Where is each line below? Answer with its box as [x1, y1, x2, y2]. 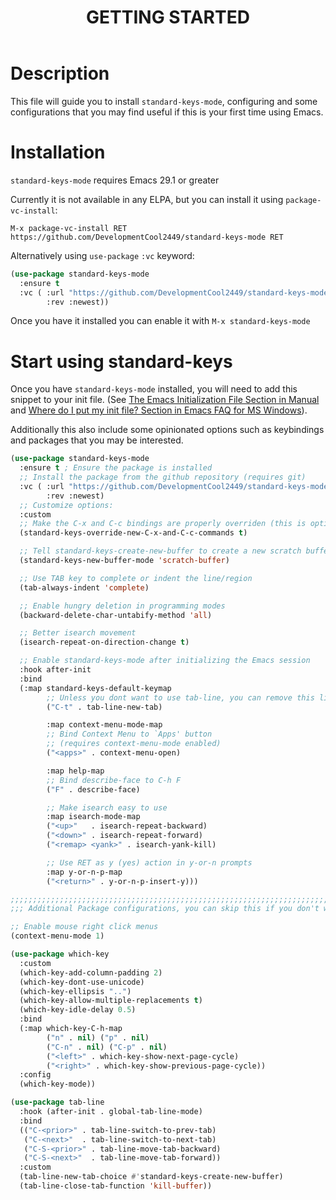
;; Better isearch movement [19, 628, 137, 638]
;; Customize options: [19, 500, 114, 510]
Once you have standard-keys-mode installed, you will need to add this [10, 383, 298, 395]
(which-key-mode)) [19, 1079, 97, 1090]
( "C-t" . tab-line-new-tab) [46, 702, 163, 712]
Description [10, 62, 110, 85]
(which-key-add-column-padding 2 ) [19, 967, 163, 978]
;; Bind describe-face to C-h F [46, 775, 182, 785]
